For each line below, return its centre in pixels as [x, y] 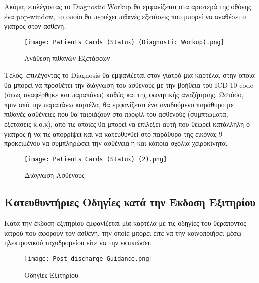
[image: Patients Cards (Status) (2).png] [96, 159]
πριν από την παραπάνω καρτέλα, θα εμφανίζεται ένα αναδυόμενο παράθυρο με [119, 104]
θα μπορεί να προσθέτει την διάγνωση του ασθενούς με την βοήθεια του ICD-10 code [129, 84]
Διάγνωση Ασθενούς [55, 175]
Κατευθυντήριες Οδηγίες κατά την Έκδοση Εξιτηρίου [130, 202]
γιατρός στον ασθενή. [35, 26]
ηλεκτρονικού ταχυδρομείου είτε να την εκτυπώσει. [78, 242]
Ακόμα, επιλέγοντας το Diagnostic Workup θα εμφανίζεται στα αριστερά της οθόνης [128, 6]
